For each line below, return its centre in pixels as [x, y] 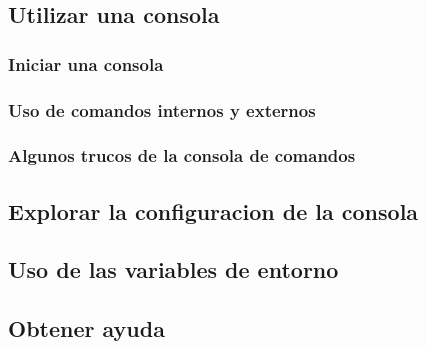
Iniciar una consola [86, 63]
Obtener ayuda [86, 328]
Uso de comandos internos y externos [162, 109]
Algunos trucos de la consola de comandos [182, 155]
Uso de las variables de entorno [173, 269]
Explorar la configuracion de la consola [213, 210]
